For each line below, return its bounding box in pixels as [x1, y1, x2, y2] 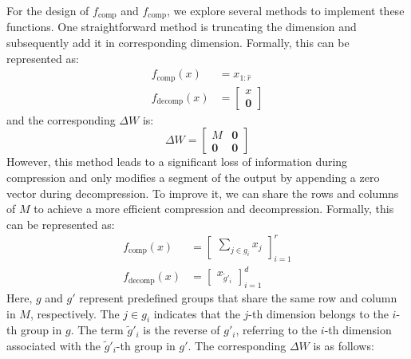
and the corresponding [6, 111, 116, 128]
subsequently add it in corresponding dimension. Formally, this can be [6, 34, 350, 51]
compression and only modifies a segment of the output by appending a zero [6, 168, 380, 185]
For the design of [6, 2, 89, 18]
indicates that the [153, 305, 240, 322]
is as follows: [313, 337, 374, 353]
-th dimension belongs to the [248, 305, 389, 322]
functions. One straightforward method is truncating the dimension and [6, 18, 357, 35]
